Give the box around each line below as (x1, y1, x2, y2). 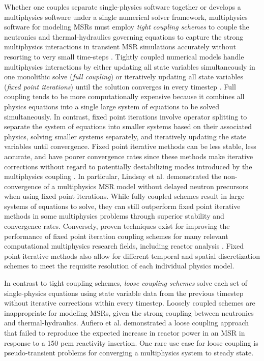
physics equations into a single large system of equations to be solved (4, 101, 219, 111)
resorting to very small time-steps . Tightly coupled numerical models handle (4, 51, 244, 62)
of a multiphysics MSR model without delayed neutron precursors (43, 180, 248, 191)
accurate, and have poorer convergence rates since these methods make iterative (4, 151, 253, 161)
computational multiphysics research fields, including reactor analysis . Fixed (4, 240, 244, 251)
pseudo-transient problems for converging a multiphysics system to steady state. (4, 347, 254, 358)
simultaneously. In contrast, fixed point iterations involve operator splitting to (4, 111, 247, 122)
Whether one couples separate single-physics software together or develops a (4, 2, 241, 12)
